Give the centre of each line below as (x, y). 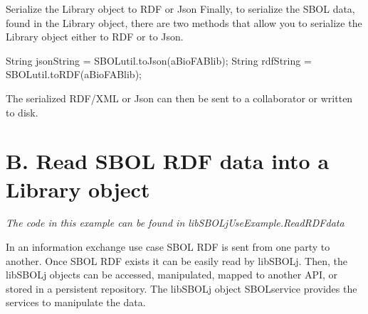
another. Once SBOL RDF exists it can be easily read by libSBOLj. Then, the (177, 260)
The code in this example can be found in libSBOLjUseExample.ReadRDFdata (175, 223)
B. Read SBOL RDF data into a (168, 161)
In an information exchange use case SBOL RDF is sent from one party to (168, 247)
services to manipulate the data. (76, 302)
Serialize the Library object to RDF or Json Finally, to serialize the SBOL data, (180, 9)
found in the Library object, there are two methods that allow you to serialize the (184, 22)
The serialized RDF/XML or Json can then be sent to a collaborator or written (179, 98)
